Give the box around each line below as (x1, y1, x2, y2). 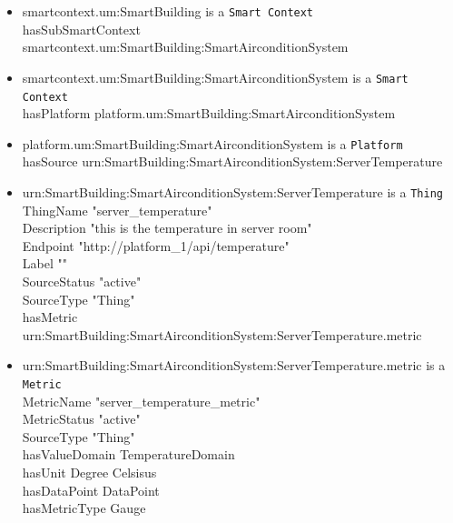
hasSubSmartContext (22, 19, 141, 38)
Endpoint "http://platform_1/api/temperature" (22, 236, 290, 255)
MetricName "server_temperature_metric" (22, 391, 261, 410)
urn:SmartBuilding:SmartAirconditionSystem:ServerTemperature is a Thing (22, 183, 443, 201)
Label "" (22, 254, 67, 273)
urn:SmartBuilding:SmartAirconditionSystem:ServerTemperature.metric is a (22, 356, 446, 375)
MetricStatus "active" (22, 409, 141, 428)
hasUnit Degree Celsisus (22, 463, 157, 482)
